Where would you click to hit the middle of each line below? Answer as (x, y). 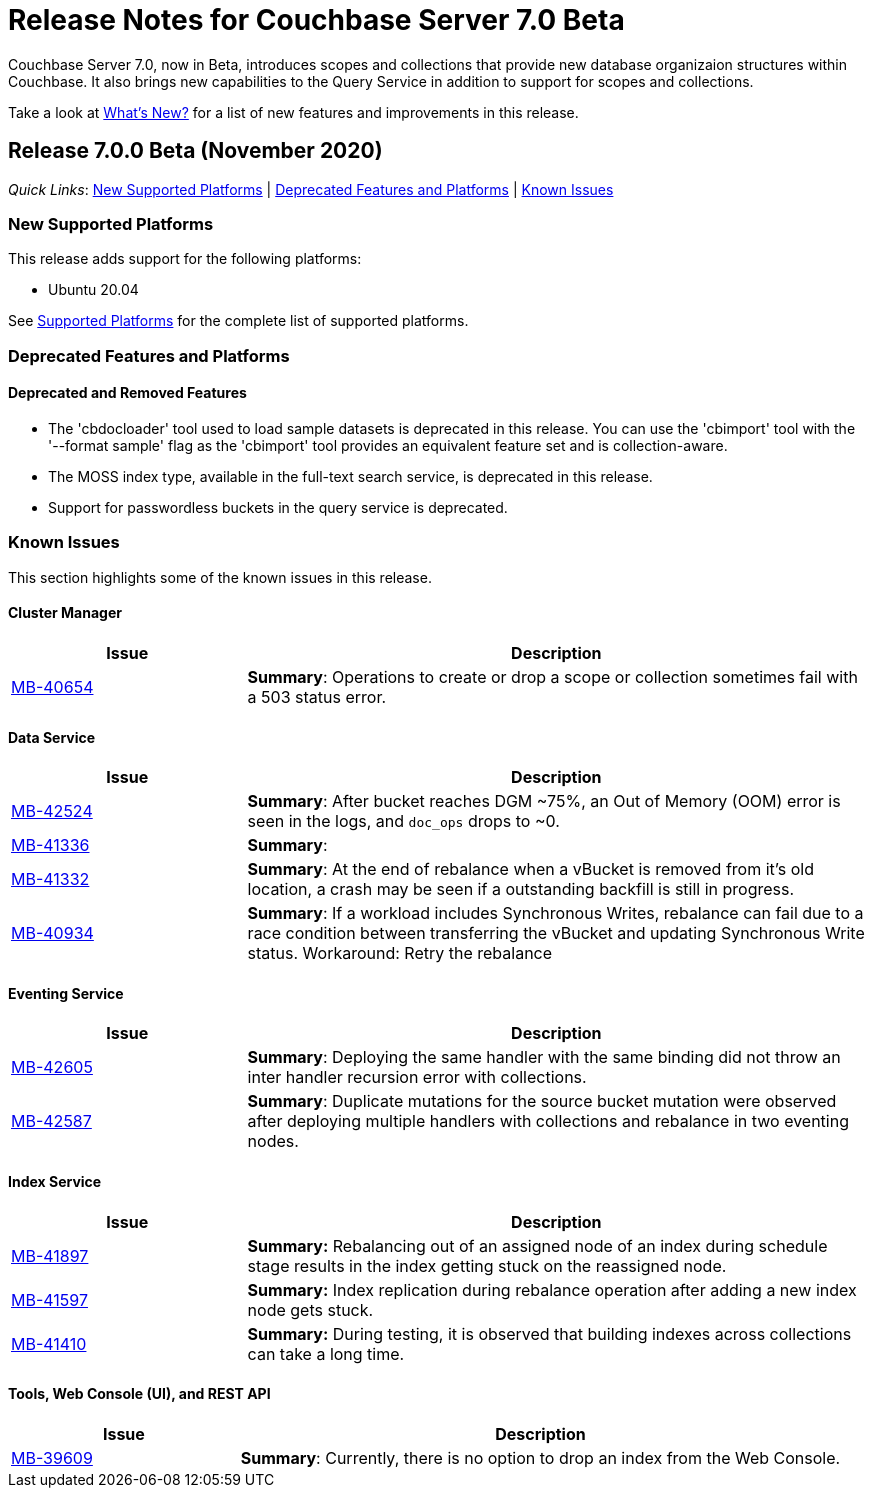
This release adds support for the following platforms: (185, 259)
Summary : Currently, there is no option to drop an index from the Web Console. (540, 1457)
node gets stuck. (310, 1309)
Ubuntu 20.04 (93, 290)
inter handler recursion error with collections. (417, 1077)
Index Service (55, 1181)
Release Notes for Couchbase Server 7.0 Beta (316, 20)
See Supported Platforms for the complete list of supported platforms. (238, 321)
